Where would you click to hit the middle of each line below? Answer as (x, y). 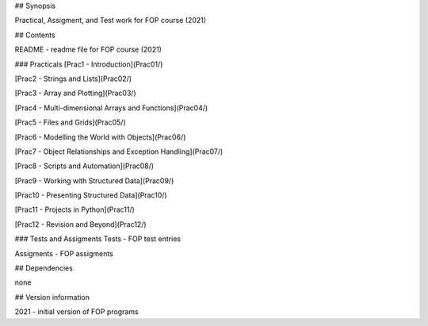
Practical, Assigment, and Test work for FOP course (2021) (110, 21)
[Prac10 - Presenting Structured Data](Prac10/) (91, 195)
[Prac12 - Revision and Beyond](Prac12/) (80, 224)
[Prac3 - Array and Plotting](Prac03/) (75, 93)
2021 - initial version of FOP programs (76, 312)
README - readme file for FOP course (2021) (88, 50)
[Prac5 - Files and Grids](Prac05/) (70, 122)
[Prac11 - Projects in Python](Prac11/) (75, 209)
